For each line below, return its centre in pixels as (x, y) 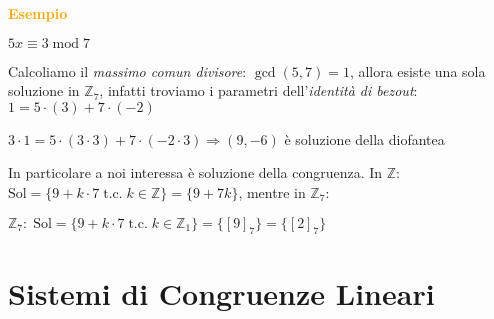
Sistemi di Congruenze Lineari (221, 292)
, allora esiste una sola (417, 70)
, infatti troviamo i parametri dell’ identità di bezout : (258, 90)
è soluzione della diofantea (364, 138)
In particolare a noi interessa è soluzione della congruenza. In (195, 172)
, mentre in (272, 191)
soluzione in (44, 90)
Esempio (38, 13)
